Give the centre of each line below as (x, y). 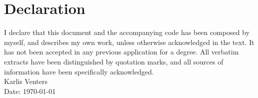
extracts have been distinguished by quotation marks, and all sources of (114, 61)
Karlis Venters (26, 81)
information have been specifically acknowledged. (79, 71)
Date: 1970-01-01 (30, 91)
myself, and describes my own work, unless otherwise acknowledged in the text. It (129, 42)
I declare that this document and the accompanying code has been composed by (127, 32)
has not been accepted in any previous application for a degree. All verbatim (121, 52)
